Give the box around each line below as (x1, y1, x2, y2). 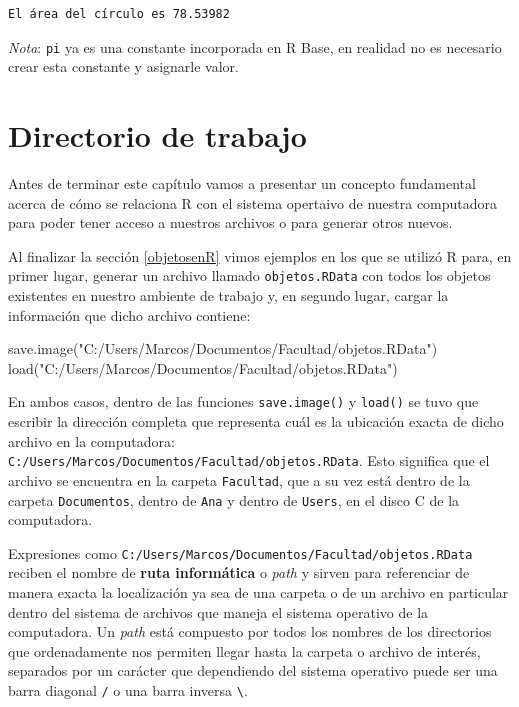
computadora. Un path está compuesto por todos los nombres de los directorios (8, 621, 492, 642)
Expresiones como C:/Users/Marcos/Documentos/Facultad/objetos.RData (8, 542, 473, 563)
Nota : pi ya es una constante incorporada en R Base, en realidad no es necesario (8, 36, 502, 57)
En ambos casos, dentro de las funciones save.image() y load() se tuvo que (8, 391, 479, 412)
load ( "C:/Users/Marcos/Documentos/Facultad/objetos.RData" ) (8, 357, 398, 378)
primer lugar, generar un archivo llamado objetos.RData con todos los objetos (8, 265, 491, 286)
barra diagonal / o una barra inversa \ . (8, 680, 248, 700)
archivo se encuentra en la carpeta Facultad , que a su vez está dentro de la (8, 469, 470, 490)
